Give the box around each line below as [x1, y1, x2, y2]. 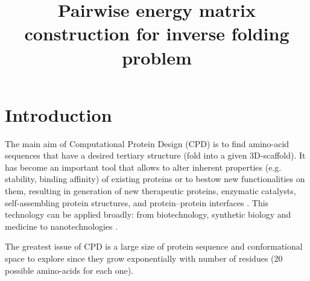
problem [122, 45, 192, 69]
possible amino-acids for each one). [5, 264, 133, 276]
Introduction [5, 102, 112, 127]
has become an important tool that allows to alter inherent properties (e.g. [5, 160, 282, 173]
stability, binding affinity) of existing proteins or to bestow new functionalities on [5, 172, 305, 185]
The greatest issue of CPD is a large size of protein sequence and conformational [5, 240, 303, 253]
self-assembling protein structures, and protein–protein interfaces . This [5, 196, 269, 209]
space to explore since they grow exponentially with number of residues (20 [5, 252, 283, 265]
